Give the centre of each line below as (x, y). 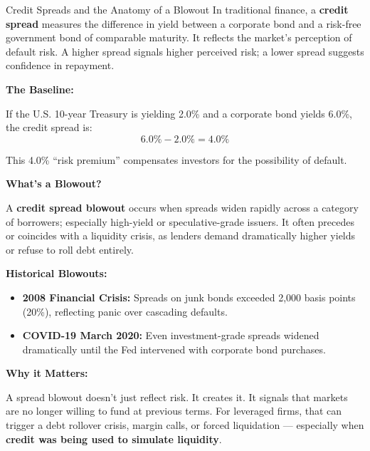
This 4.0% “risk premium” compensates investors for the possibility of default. (176, 159)
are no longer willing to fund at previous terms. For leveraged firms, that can (174, 411)
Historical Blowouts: (57, 273)
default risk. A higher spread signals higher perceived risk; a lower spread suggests (185, 51)
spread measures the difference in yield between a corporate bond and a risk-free (184, 23)
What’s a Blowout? (54, 183)
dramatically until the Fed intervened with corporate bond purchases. (174, 349)
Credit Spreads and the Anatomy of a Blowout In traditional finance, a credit (177, 9)
